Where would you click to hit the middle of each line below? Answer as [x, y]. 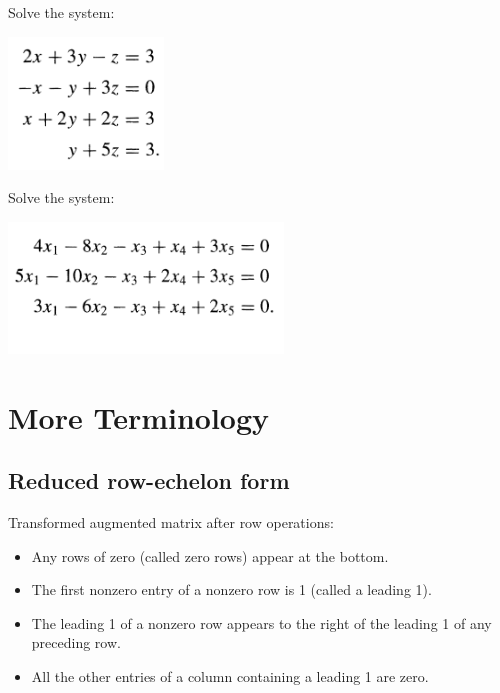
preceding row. [76, 642]
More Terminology [139, 416]
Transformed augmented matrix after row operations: [171, 521]
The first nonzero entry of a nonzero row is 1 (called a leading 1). [231, 589]
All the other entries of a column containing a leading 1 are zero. [230, 675]
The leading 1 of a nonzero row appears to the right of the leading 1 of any [261, 622]
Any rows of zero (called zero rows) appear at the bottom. [210, 555]
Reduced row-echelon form [149, 480]
